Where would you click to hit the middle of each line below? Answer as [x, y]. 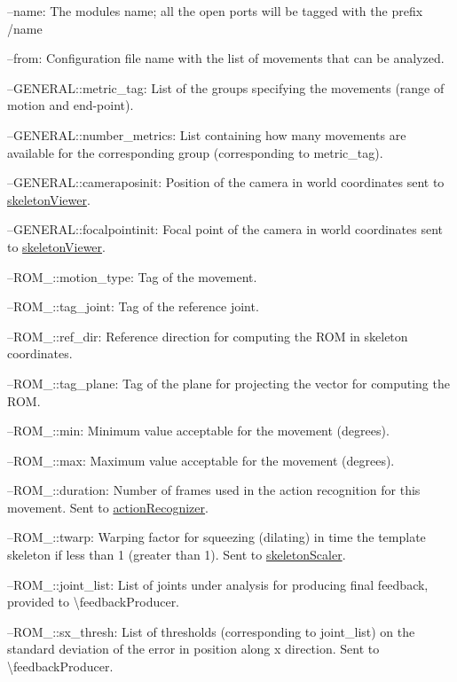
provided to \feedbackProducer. [94, 602]
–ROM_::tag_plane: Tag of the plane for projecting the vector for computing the [228, 383]
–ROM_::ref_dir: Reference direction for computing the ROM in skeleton [208, 336]
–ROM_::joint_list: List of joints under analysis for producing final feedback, [218, 584]
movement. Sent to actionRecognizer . [108, 507]
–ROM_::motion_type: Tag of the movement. [132, 276]
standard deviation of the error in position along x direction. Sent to [193, 649]
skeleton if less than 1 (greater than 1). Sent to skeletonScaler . [177, 555]
